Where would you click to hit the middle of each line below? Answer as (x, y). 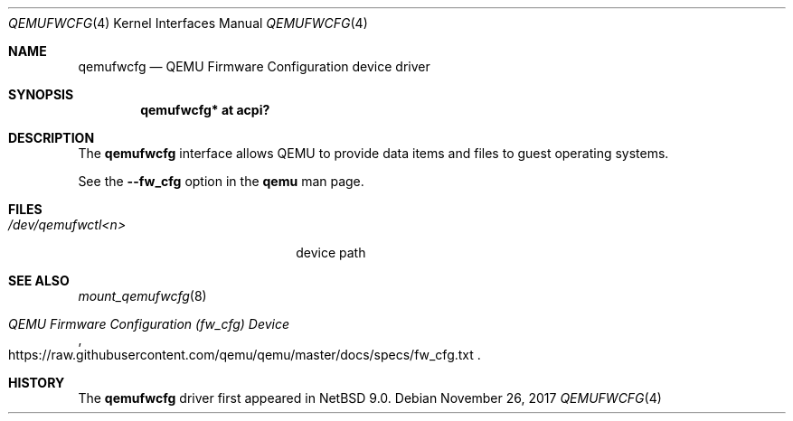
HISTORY (37, 383)
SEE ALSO (39, 281)
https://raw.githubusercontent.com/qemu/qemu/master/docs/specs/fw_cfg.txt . (245, 355)
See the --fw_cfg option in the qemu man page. (221, 181)
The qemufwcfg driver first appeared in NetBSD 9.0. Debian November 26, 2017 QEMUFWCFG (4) (370, 398)
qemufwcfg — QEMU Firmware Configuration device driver (254, 66)
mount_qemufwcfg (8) (142, 296)
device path (331, 253)
